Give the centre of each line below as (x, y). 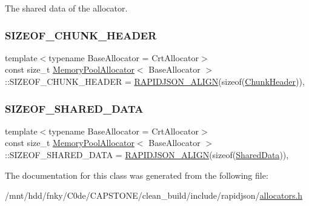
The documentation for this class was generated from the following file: (137, 175)
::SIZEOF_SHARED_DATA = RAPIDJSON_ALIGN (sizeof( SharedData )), (147, 154)
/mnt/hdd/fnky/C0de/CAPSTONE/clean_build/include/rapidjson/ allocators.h (154, 195)
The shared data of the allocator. (66, 8)
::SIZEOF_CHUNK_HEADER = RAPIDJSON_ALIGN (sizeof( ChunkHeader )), (155, 81)
